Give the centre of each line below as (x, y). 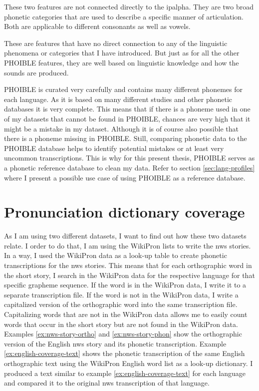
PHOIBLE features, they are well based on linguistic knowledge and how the (122, 62)
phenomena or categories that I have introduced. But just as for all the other (122, 53)
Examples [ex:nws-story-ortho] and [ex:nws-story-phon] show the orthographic (123, 334)
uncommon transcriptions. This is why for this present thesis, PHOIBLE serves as (129, 158)
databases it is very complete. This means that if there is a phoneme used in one (127, 109)
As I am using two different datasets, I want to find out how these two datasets (125, 236)
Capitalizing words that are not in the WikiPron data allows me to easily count (126, 314)
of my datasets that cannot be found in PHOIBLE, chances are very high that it (127, 118)
